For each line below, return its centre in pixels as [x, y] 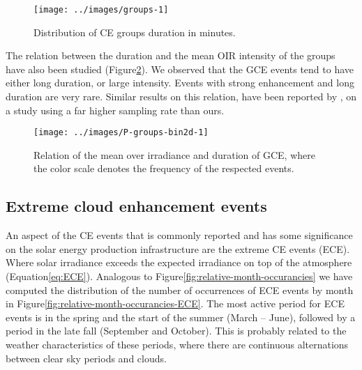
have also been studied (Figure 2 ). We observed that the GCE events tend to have [180, 69]
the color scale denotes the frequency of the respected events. [164, 168]
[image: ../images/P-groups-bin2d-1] [121, 133]
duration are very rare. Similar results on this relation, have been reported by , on [181, 97]
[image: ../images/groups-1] [101, 10]
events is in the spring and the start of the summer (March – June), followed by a [181, 317]
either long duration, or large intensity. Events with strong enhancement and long [180, 83]
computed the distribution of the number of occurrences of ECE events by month [180, 290]
